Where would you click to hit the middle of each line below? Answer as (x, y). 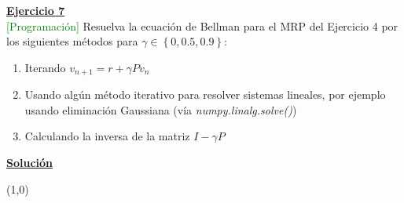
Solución (30, 163)
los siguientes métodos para (72, 41)
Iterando (45, 67)
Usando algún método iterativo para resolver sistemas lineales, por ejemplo (205, 94)
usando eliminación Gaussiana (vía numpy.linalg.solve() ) (161, 109)
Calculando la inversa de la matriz (107, 136)
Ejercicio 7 (36, 10)
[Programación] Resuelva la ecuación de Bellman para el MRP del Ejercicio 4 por (202, 25)
